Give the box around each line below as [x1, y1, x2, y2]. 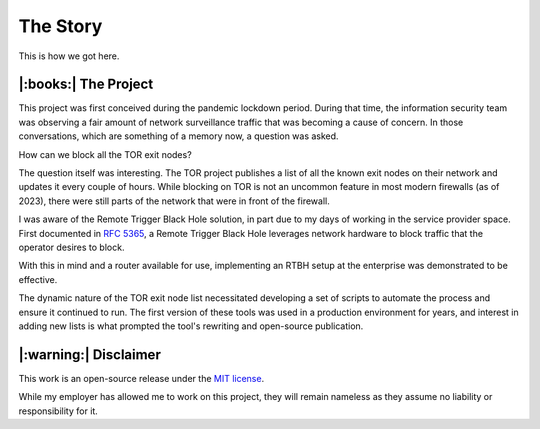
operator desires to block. [18, 241, 125, 253]
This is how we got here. [18, 50, 120, 62]
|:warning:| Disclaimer [18, 346, 162, 363]
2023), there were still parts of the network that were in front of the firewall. [18, 195, 330, 207]
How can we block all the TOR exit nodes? [18, 148, 192, 160]
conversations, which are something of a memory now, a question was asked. [18, 130, 339, 142]
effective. [18, 273, 58, 285]
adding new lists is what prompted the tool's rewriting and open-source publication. [18, 320, 364, 332]
